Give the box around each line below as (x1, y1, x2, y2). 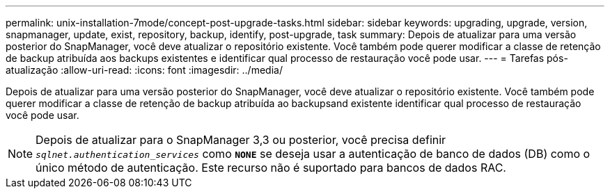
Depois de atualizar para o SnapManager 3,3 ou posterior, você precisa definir (36, 133, 446, 147)
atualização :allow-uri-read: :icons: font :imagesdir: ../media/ (6, 64, 283, 76)
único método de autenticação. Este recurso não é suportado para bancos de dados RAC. (36, 161, 506, 175)
